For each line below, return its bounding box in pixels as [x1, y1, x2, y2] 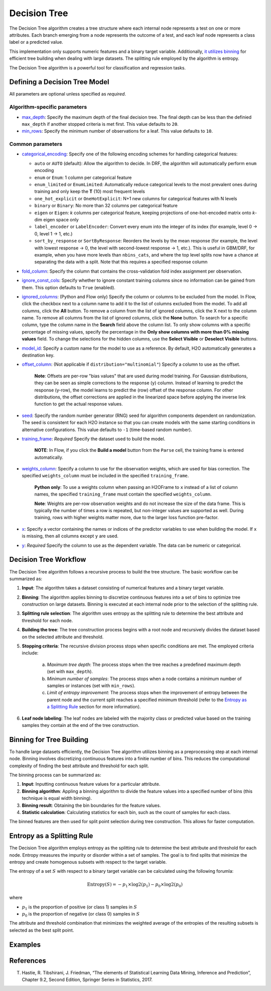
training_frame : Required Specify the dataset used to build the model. [22, 436, 166, 442]
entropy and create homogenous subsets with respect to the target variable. [9, 859, 167, 865]
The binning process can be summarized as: [9, 772, 101, 778]
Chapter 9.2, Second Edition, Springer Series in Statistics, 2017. [22, 976, 153, 983]
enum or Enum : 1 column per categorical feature [34, 174, 132, 181]
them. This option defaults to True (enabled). [22, 284, 115, 290]
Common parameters [9, 141, 63, 148]
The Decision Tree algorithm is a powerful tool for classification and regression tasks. [9, 64, 186, 70]
